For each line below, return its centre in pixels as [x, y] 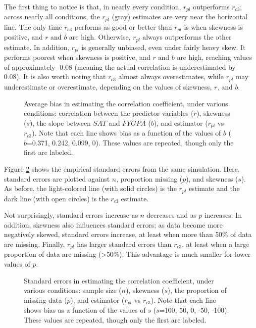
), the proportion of [197, 290]
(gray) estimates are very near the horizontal [180, 17]
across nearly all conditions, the [52, 17]
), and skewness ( [212, 178]
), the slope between [60, 122]
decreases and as [171, 215]
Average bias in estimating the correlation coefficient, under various [126, 103]
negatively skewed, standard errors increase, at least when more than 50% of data [128, 234]
